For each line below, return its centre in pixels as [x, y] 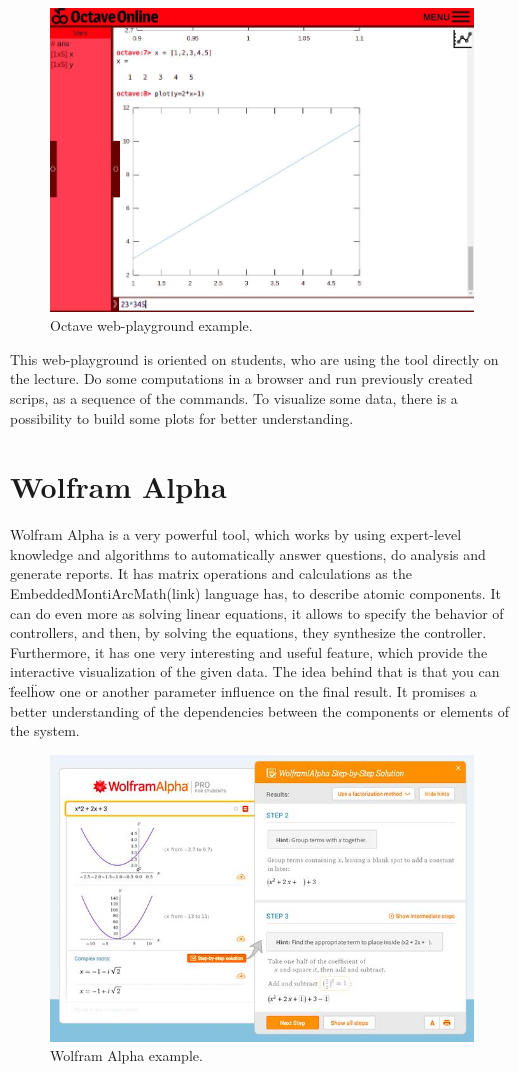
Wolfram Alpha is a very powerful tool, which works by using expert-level [236, 534]
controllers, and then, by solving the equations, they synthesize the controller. [248, 632]
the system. [45, 730]
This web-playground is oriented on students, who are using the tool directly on [254, 358]
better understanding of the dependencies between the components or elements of [259, 710]
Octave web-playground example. [151, 325]
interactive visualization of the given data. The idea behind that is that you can [255, 671]
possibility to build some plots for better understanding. [182, 417]
